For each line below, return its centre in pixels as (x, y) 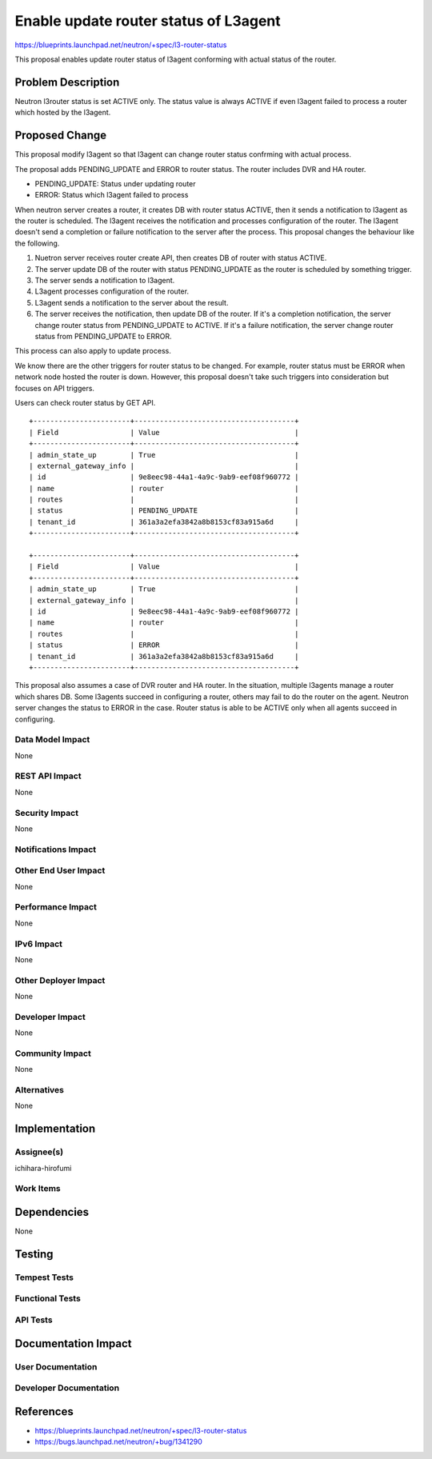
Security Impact (47, 813)
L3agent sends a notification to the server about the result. (132, 302)
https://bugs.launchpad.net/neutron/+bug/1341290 (119, 1442)
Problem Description (67, 82)
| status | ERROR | (164, 645)
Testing (34, 1254)
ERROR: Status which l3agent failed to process (112, 195)
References (44, 1411)
